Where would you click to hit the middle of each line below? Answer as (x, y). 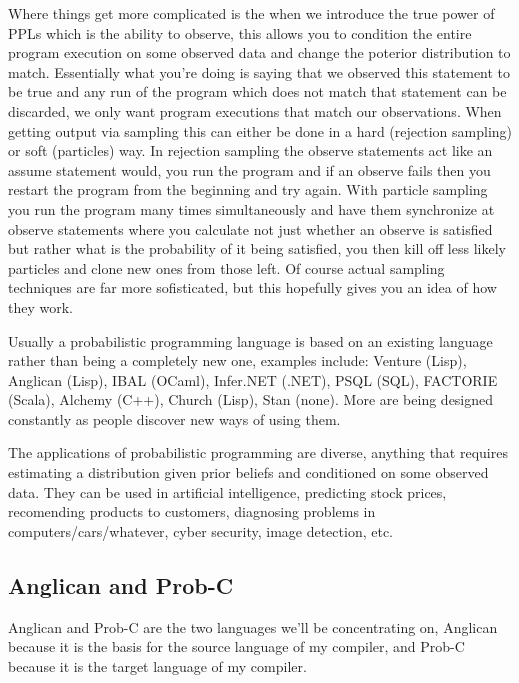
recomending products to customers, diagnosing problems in (192, 511)
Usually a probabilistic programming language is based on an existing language (250, 340)
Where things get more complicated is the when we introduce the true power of (251, 13)
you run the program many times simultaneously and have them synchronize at (251, 208)
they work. (40, 306)
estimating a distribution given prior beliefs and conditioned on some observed (248, 472)
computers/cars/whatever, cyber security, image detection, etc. (200, 530)
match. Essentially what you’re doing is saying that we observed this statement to (259, 71)
